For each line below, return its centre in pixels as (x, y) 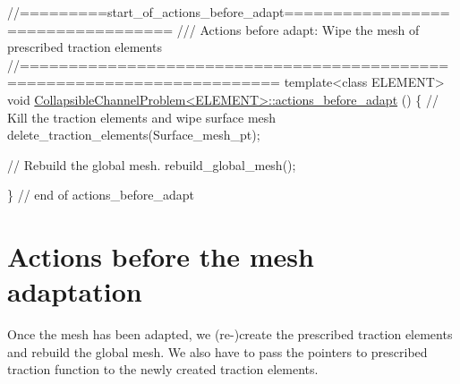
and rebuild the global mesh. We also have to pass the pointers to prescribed (217, 351)
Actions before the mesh (161, 256)
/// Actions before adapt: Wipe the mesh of (298, 29)
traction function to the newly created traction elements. (163, 369)
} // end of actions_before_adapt (101, 195)
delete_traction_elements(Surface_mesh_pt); (134, 135)
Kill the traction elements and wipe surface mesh (142, 117)
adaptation (75, 291)
